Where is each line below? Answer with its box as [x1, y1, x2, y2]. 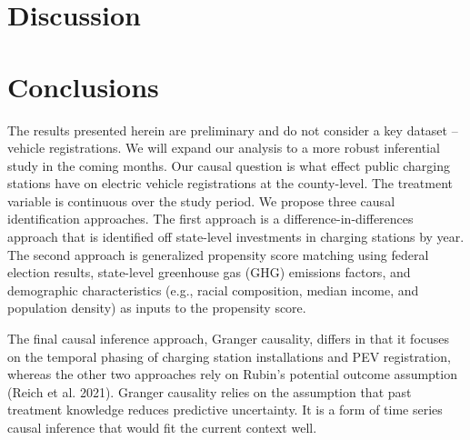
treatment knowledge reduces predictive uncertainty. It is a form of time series [7, 400, 443, 419]
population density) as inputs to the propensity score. [7, 298, 306, 317]
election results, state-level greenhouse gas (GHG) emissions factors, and [7, 263, 411, 282]
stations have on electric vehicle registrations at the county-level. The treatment [7, 174, 454, 193]
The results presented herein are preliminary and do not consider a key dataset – [7, 120, 458, 139]
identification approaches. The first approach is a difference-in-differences [7, 209, 414, 228]
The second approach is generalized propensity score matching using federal [7, 245, 429, 264]
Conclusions [7, 67, 159, 105]
